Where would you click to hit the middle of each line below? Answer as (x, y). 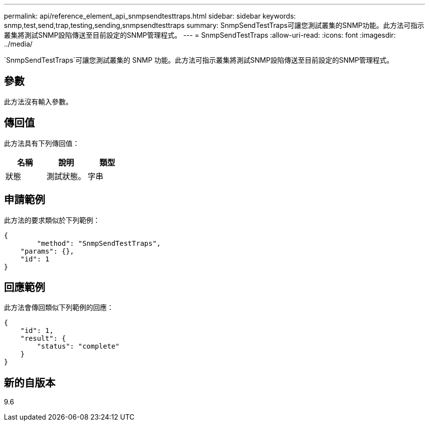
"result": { (43, 339)
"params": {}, (47, 251)
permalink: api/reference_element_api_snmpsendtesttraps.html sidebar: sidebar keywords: (150, 16)
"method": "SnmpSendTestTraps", (99, 243)
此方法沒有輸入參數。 (38, 101)
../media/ (18, 44)
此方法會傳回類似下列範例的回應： (59, 307)
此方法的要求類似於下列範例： (52, 220)
